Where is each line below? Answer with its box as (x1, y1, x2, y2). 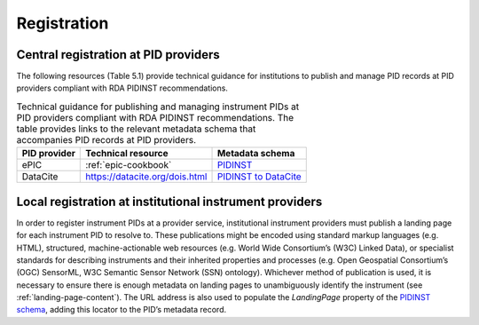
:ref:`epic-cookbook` (85, 159, 172, 171)
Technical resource (85, 147, 169, 160)
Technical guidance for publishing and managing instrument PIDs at (16, 100, 300, 113)
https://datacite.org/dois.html (85, 170, 208, 183)
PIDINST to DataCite (216, 170, 302, 183)
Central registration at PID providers (16, 47, 221, 62)
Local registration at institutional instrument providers (16, 194, 323, 209)
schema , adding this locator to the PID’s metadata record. (16, 305, 227, 315)
